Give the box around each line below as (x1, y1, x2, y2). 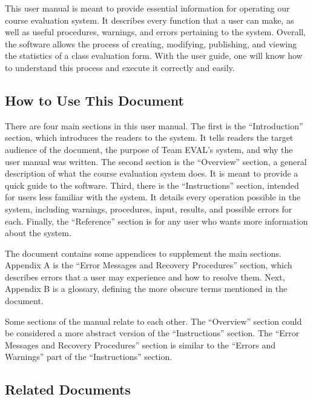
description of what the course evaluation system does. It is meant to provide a (5, 167, 298, 180)
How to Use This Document (5, 90, 184, 109)
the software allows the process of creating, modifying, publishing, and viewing (5, 37, 297, 50)
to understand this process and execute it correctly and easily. (5, 61, 235, 73)
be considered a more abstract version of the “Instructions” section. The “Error (5, 327, 300, 339)
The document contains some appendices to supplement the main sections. (5, 246, 282, 259)
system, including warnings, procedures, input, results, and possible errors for (5, 202, 292, 215)
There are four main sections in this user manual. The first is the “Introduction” (5, 119, 303, 132)
